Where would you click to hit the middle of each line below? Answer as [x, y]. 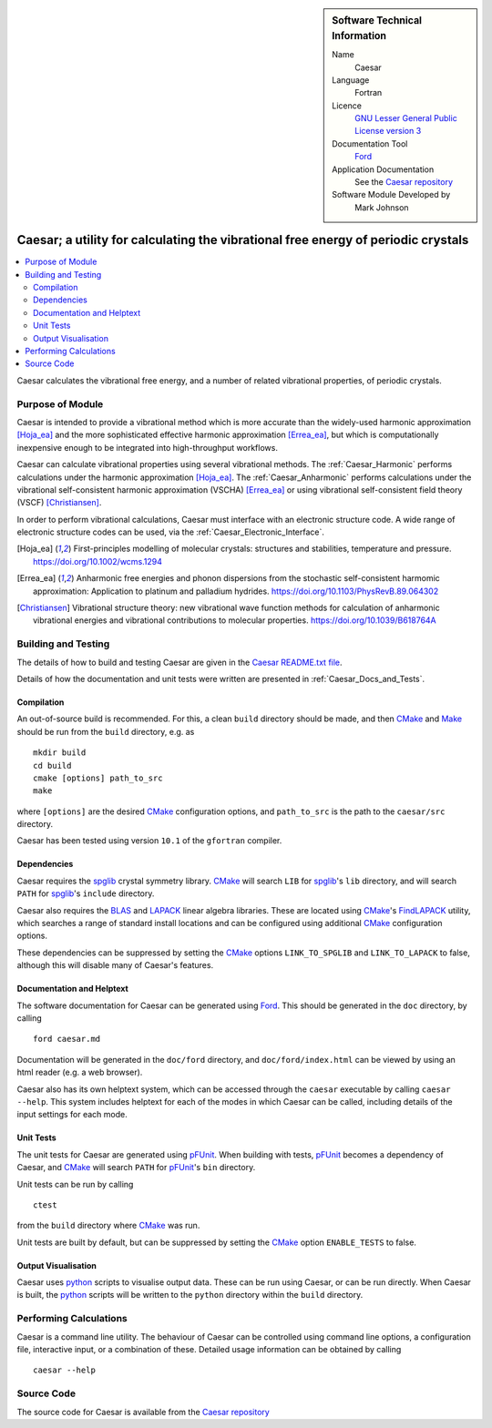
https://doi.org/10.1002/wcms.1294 [98, 561]
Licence [347, 106]
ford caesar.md [67, 1039]
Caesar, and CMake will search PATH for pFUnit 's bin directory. [136, 1168]
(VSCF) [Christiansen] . [59, 503]
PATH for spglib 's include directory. [86, 893]
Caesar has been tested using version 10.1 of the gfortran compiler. [149, 841]
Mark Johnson [382, 207]
